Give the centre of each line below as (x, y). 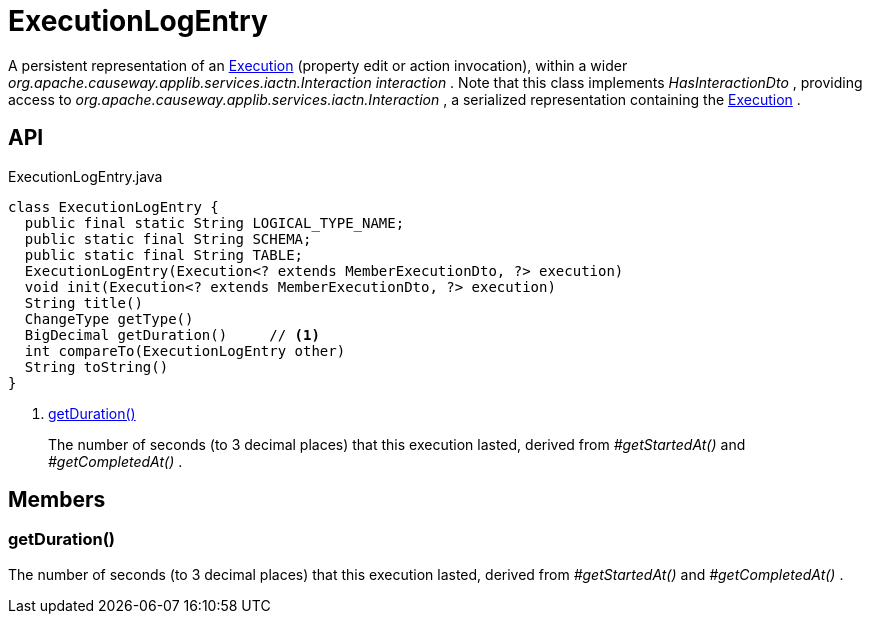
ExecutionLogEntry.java (85, 176)
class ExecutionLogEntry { (113, 206)
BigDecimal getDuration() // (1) (172, 334)
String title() (83, 302)
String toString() (96, 366)
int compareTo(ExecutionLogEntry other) (185, 350)
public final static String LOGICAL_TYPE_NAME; (214, 222)
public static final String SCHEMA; (168, 238)
